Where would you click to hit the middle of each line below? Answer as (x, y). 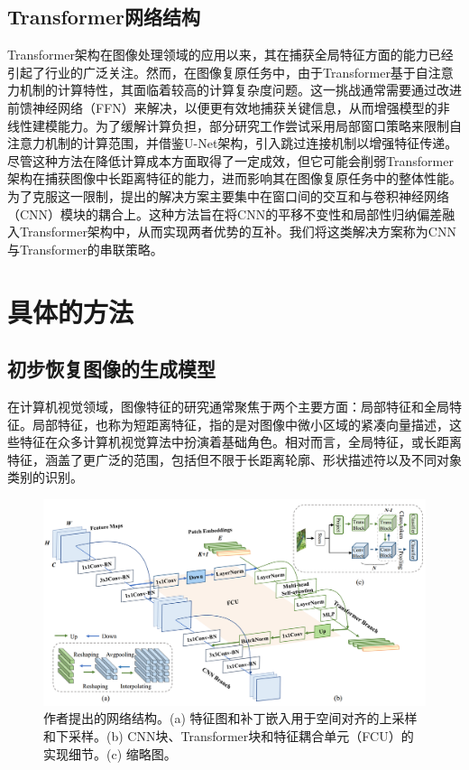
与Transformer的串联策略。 (85, 249)
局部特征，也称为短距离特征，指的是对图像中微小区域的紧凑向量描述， (240, 424)
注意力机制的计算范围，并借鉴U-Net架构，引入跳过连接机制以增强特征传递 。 (233, 143)
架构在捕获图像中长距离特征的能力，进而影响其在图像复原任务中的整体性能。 (234, 178)
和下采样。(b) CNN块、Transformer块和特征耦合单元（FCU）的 (229, 736)
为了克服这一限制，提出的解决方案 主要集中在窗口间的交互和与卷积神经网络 (228, 195)
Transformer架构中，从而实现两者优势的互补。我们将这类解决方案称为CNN (238, 232)
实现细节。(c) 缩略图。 (110, 753)
